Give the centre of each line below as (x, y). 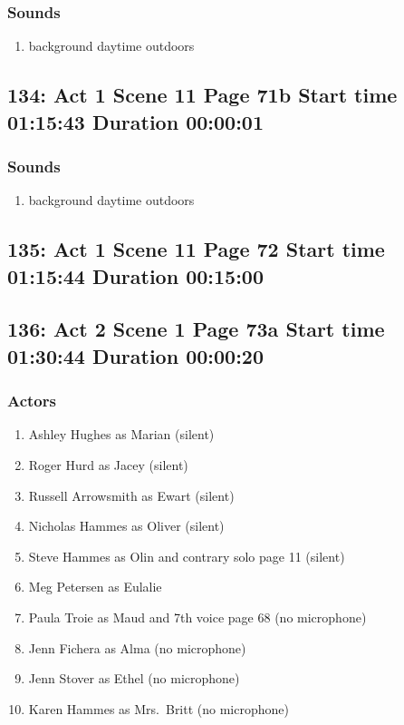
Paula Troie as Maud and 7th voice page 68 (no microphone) (197, 617)
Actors (32, 401)
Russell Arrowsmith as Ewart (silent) (131, 495)
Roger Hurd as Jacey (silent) (108, 464)
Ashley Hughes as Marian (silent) (121, 434)
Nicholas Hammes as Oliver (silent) (126, 526)
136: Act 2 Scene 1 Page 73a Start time (196, 329)
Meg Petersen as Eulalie (95, 587)
